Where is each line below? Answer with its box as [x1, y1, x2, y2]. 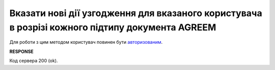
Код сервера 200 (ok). [9, 58, 58, 64]
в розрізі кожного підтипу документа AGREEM [9, 22, 216, 33]
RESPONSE [9, 48, 34, 54]
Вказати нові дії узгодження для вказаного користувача [9, 8, 262, 19]
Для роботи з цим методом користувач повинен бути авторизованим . [9, 39, 163, 45]
